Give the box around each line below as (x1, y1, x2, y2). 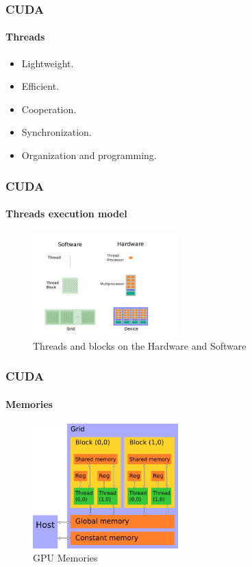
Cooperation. (21, 101, 77, 116)
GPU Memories (33, 551, 98, 565)
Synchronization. (21, 125, 92, 139)
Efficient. (21, 79, 60, 93)
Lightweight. (21, 56, 74, 70)
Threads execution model (5, 206, 127, 221)
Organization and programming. (21, 148, 157, 162)
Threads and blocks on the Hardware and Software (33, 338, 247, 352)
